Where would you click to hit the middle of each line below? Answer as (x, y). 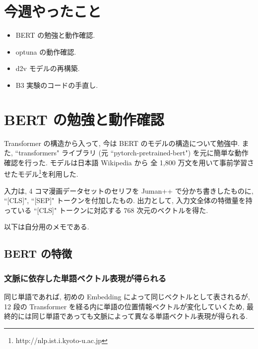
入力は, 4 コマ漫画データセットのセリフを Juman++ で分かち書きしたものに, (129, 190)
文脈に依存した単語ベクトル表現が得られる (85, 278)
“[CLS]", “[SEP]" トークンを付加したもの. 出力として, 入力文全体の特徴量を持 (128, 200)
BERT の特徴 (38, 253)
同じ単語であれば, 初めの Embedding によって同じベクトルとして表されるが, (127, 297)
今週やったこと (53, 11)
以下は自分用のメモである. (47, 227)
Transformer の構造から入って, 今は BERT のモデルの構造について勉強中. (122, 143)
